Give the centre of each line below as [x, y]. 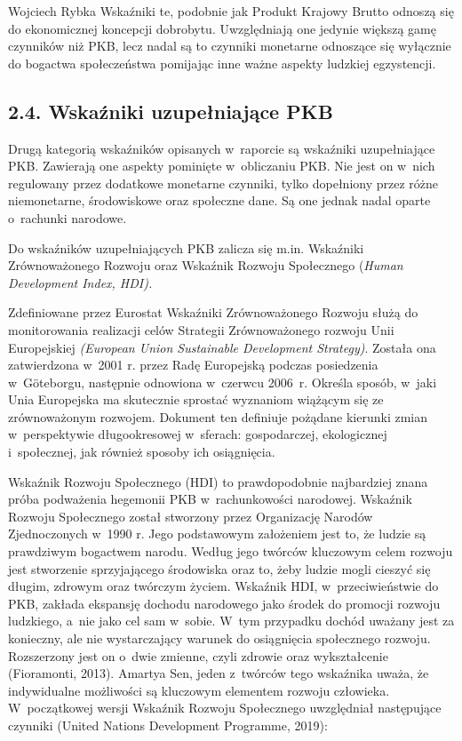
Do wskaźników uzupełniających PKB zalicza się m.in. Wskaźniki [186, 247]
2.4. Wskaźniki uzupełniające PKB [171, 111]
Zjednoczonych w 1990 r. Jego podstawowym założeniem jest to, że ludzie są [217, 534]
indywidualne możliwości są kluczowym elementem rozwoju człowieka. [199, 690]
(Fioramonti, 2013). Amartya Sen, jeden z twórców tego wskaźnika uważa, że [219, 673]
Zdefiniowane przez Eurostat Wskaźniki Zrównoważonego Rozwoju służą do [213, 312]
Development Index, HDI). [80, 282]
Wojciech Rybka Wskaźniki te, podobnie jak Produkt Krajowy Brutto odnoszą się [231, 11]
